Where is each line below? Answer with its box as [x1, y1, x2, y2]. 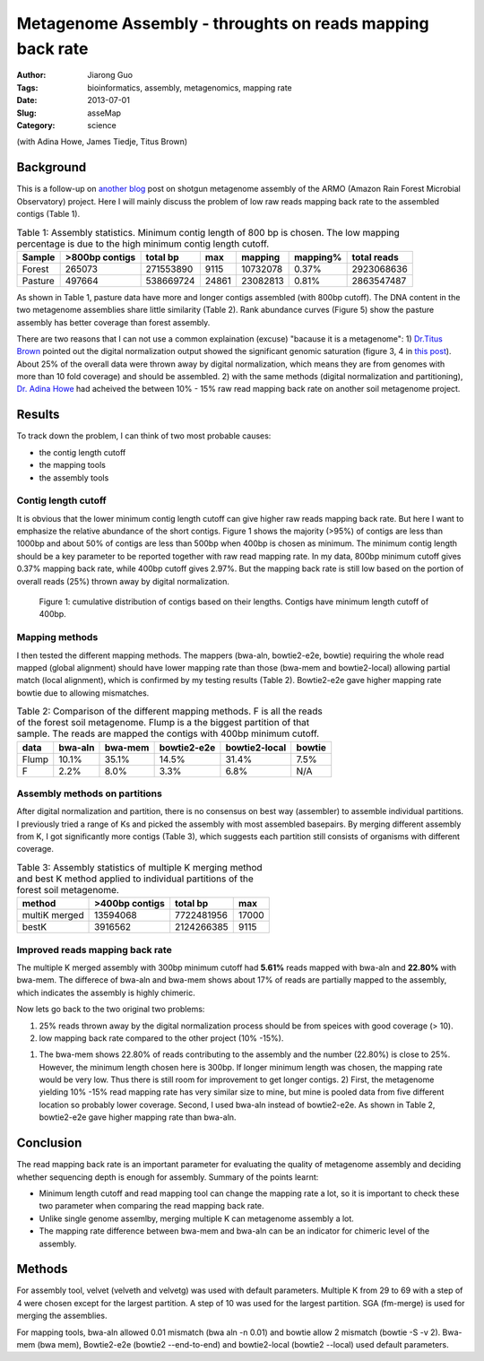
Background [16, 160, 87, 175]
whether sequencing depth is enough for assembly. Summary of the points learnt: [16, 1171, 319, 1183]
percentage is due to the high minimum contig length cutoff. [16, 238, 270, 250]
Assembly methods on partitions [16, 787, 163, 800]
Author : [16, 70, 47, 81]
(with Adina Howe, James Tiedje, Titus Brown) [16, 136, 188, 147]
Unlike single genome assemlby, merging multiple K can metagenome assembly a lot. [39, 1213, 354, 1224]
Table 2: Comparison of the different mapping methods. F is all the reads [16, 705, 323, 717]
